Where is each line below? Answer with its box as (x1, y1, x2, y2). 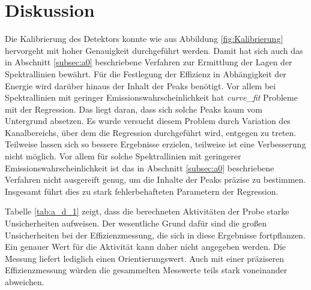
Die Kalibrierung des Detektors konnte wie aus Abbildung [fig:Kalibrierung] (5, 32, 283, 45)
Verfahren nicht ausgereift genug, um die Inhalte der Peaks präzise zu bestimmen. (5, 173, 306, 186)
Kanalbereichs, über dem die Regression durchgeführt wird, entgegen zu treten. (5, 126, 297, 138)
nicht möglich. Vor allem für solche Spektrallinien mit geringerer (5, 150, 241, 162)
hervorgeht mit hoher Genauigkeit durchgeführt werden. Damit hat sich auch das (5, 44, 303, 56)
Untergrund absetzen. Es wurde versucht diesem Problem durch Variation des (5, 114, 291, 127)
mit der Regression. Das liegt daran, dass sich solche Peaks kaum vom (5, 102, 263, 115)
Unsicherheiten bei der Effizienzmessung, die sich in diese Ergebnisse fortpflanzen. (5, 228, 306, 241)
